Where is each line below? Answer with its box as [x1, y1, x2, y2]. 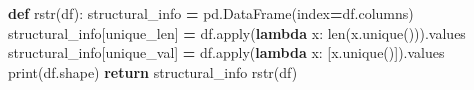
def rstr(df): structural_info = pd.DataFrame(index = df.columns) [8, 3, 414, 23]
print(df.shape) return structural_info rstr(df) [8, 61, 298, 82]
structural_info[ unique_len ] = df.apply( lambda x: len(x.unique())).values [8, 22, 466, 43]
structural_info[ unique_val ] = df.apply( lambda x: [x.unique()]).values [8, 42, 445, 63]
